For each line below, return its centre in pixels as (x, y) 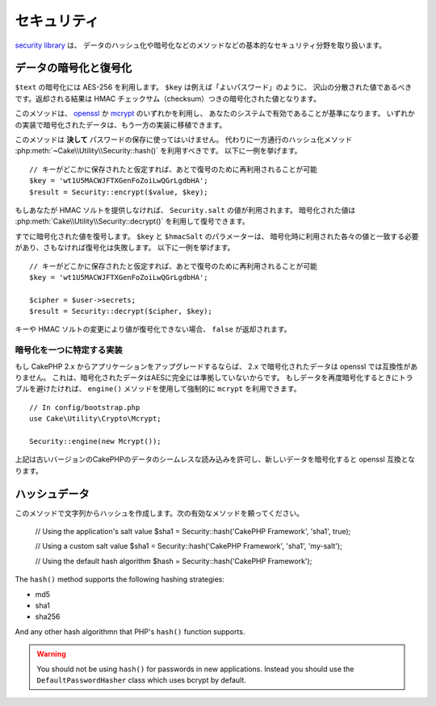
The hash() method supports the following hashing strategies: (120, 579)
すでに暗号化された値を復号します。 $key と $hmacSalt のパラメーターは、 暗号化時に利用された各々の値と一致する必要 (217, 236)
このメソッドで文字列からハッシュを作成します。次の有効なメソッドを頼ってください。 (159, 513)
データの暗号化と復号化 (73, 68)
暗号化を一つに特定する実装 (69, 350)
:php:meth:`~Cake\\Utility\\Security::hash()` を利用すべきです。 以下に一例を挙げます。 (158, 151)
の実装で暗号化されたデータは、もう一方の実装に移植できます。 (121, 124)
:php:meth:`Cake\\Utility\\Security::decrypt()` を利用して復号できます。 (132, 221)
